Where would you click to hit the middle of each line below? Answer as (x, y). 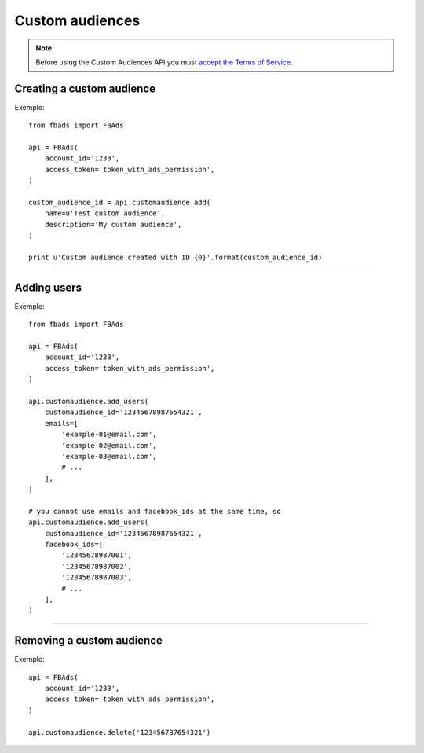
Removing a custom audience (88, 641)
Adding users (48, 287)
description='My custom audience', (113, 224)
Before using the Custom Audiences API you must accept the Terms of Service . (164, 62)
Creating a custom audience (85, 88)
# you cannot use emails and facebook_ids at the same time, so (155, 511)
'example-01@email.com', (109, 435)
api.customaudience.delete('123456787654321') (120, 732)
